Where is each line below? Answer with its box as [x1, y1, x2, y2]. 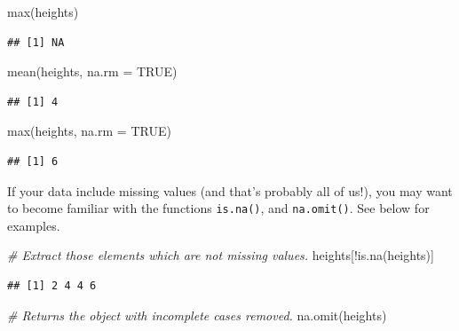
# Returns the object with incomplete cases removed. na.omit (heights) [7, 305, 387, 324]
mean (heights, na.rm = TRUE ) [7, 62, 178, 81]
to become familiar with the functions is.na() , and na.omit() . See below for [7, 199, 430, 217]
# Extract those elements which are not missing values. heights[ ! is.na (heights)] [7, 246, 434, 264]
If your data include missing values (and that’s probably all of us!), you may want [7, 181, 453, 200]
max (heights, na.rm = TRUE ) [7, 122, 171, 140]
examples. [7, 216, 60, 234]
